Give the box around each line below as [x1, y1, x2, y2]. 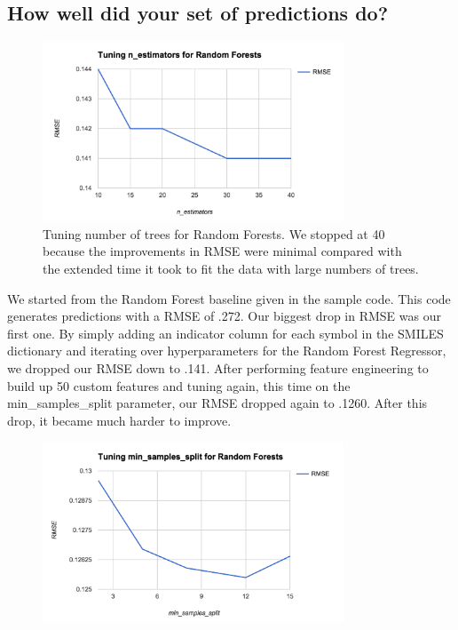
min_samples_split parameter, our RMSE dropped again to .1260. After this [7, 394, 428, 412]
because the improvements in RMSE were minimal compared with [43, 242, 402, 260]
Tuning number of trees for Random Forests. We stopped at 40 [43, 224, 385, 243]
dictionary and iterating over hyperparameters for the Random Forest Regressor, [7, 341, 446, 360]
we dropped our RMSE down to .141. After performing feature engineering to [7, 359, 429, 377]
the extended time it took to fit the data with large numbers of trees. [43, 259, 419, 278]
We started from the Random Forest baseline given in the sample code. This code [7, 289, 451, 307]
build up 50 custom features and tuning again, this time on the [7, 376, 351, 395]
